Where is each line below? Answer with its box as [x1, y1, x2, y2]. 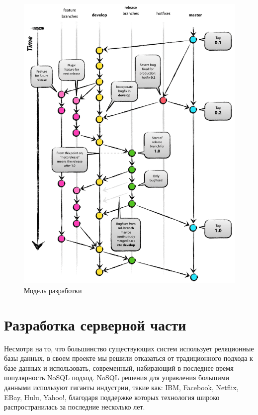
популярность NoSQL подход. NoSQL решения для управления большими [4, 372, 229, 383]
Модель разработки [24, 285, 82, 295]
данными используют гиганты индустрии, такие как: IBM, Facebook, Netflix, [4, 382, 239, 393]
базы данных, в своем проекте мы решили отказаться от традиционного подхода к [4, 353, 253, 363]
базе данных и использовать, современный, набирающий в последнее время [4, 362, 234, 373]
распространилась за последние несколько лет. [4, 402, 145, 412]
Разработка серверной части [4, 314, 186, 334]
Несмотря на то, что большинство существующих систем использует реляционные [4, 343, 254, 353]
